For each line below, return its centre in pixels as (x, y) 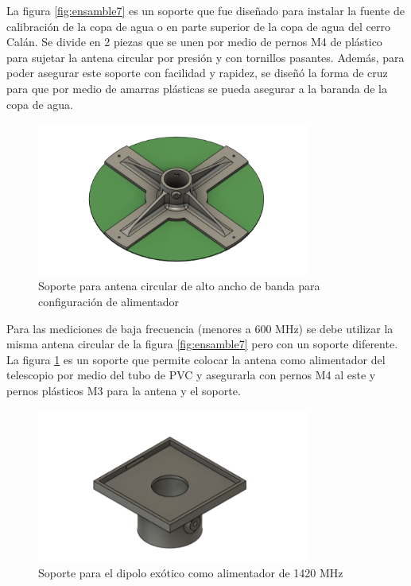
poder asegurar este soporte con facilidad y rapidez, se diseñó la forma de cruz (197, 73)
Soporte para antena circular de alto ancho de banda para (179, 286)
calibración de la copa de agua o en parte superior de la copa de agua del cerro (198, 26)
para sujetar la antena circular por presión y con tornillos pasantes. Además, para (205, 57)
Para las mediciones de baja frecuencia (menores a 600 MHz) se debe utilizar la (200, 328)
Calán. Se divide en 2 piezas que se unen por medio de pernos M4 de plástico (194, 42)
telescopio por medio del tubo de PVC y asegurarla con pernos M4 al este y (191, 375)
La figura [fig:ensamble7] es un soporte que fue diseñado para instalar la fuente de (205, 10)
